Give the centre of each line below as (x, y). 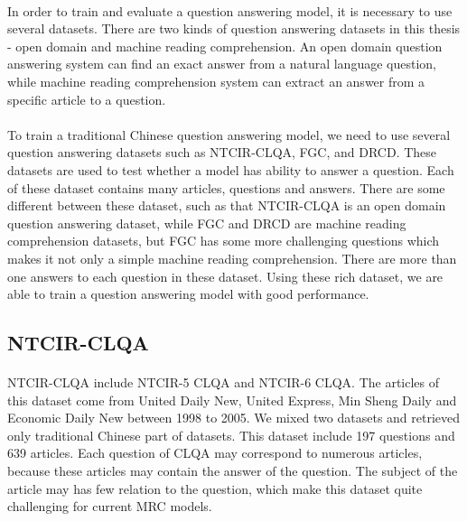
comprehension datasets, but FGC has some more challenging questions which (224, 241)
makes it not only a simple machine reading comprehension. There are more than (232, 258)
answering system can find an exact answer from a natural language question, (222, 64)
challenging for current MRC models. (110, 506)
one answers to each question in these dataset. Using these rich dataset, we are (225, 276)
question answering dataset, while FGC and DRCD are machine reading (207, 223)
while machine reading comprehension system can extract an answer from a (216, 81)
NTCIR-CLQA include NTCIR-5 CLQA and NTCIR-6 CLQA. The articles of (224, 382)
